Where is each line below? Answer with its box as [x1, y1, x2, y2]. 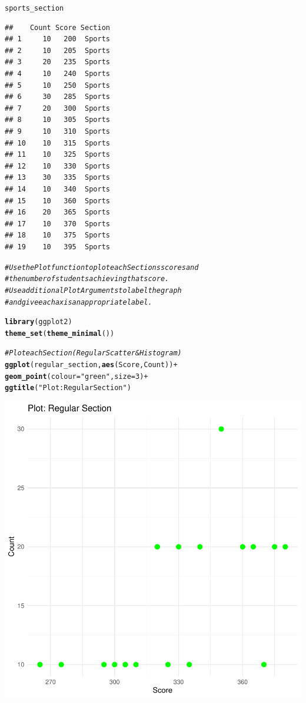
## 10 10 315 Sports [5, 138, 110, 147]
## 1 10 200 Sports [5, 35, 110, 44]
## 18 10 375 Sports [5, 231, 110, 240]
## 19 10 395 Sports [5, 242, 110, 251]
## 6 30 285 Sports [5, 93, 110, 101]
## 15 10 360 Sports [5, 196, 110, 205]
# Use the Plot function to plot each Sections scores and [5, 263, 199, 272]
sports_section [5, 4, 64, 12]
